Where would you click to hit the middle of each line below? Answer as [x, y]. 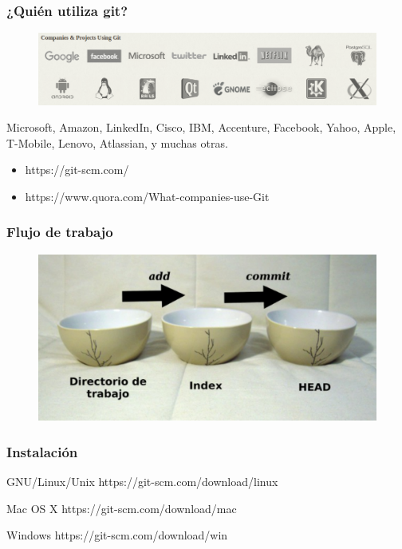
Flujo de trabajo [60, 232]
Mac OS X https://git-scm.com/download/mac [122, 508]
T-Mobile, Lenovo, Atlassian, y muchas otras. [117, 142]
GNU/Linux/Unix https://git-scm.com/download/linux [142, 482]
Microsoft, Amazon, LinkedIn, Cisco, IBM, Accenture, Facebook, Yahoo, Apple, [201, 127]
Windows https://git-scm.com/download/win [117, 535]
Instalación [42, 451]
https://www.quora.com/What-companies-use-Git [147, 196]
